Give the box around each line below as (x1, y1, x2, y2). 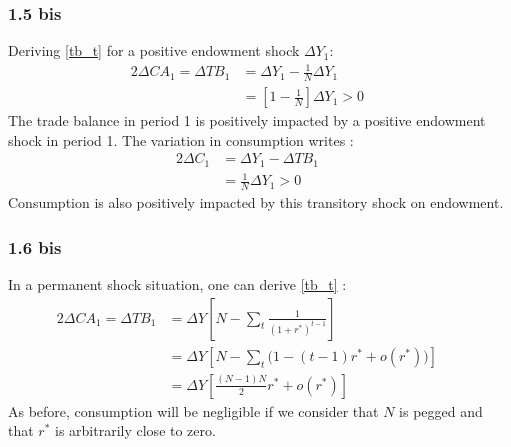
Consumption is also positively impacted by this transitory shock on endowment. (8, 192, 504, 213)
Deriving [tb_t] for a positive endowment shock (8, 40, 300, 61)
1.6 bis (8, 234, 62, 259)
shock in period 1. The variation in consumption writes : (8, 129, 354, 150)
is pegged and (399, 400, 483, 421)
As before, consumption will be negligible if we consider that (8, 400, 379, 421)
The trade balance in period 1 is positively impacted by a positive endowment (8, 110, 486, 131)
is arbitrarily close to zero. (55, 420, 216, 441)
